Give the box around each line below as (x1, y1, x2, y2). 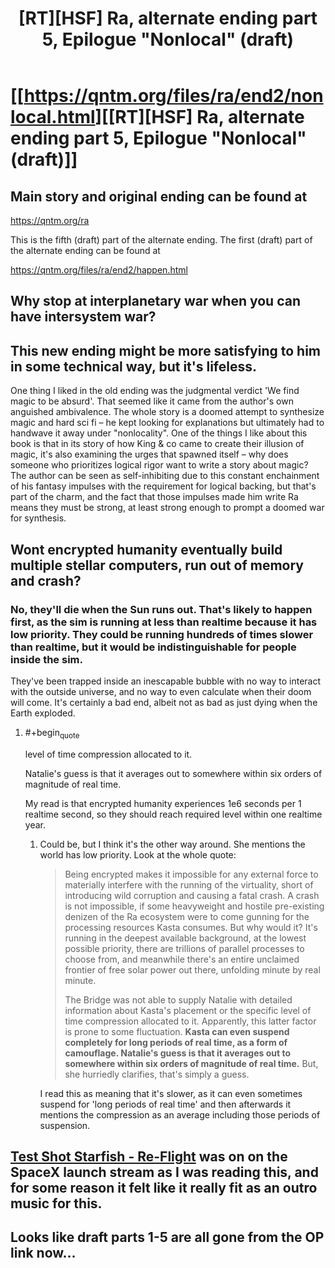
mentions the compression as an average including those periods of (39, 1108, 321, 1121)
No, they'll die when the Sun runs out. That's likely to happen (10, 602, 313, 616)
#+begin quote (24, 726, 80, 741)
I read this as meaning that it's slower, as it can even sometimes (39, 1087, 303, 1099)
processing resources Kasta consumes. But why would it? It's (64, 921, 318, 933)
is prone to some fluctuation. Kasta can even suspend (64, 1025, 290, 1037)
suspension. (39, 1119, 91, 1131)
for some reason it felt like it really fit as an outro (10, 1180, 318, 1197)
